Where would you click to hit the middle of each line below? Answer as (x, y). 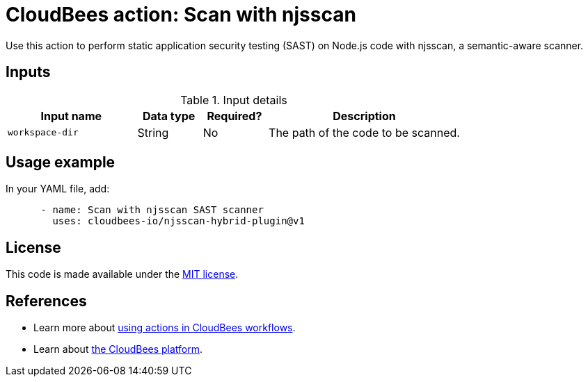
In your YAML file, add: (58, 189)
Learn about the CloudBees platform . (118, 349)
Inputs (28, 72)
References (46, 301)
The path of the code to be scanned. (364, 132)
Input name (71, 116)
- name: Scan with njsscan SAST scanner (152, 210)
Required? (235, 116)
